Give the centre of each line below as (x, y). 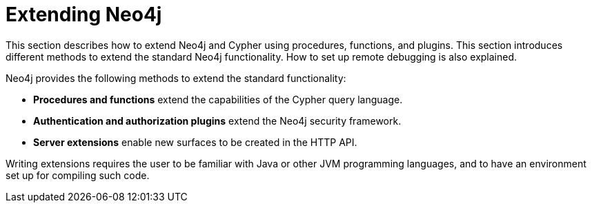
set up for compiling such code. (78, 175)
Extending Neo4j (84, 14)
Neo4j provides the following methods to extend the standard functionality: (176, 78)
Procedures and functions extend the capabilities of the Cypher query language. (218, 99)
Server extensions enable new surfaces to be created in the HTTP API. (195, 142)
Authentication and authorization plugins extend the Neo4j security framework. (217, 121)
